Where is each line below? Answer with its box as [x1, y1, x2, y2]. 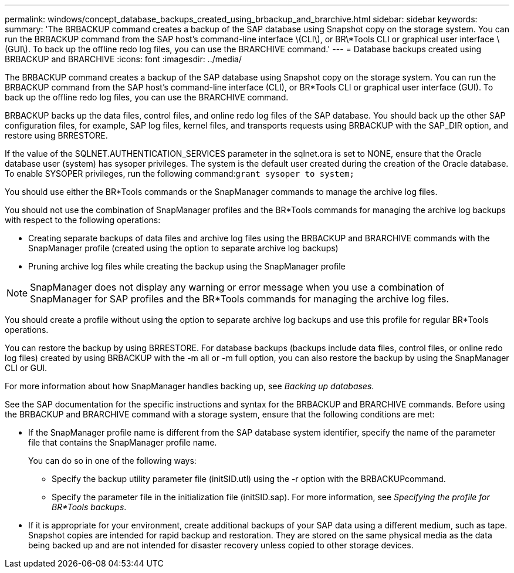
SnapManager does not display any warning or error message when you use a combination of [30, 281, 445, 293]
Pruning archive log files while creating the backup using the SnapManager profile [28, 261, 346, 271]
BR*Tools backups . [52, 502, 127, 512]
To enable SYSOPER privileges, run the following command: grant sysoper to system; [5, 168, 354, 178]
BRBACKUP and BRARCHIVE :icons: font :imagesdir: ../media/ [5, 54, 242, 64]
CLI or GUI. [5, 363, 48, 373]
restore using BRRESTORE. [5, 130, 108, 140]
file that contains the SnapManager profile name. [28, 437, 217, 447]
